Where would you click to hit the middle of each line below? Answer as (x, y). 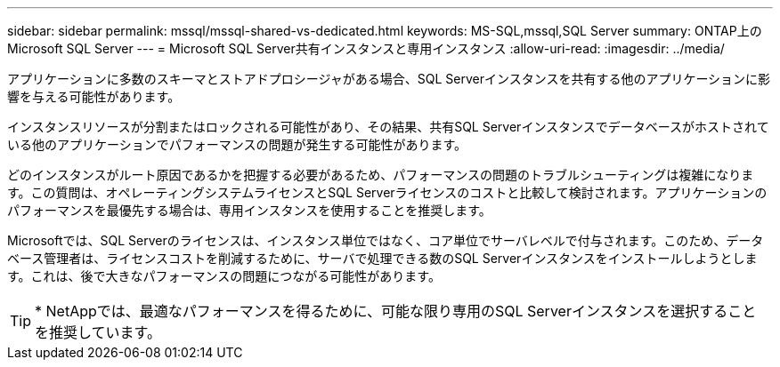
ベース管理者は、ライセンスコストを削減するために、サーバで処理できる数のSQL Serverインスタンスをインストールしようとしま (382, 258)
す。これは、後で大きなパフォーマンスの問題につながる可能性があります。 (224, 276)
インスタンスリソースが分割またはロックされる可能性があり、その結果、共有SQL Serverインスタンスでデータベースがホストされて (388, 127)
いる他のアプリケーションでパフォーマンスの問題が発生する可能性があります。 (237, 144)
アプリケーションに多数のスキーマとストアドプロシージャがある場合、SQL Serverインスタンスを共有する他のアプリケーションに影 (389, 79)
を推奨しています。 (98, 332)
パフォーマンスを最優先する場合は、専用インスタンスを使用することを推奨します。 (249, 210)
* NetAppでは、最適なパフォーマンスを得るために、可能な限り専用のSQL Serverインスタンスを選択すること (396, 311)
